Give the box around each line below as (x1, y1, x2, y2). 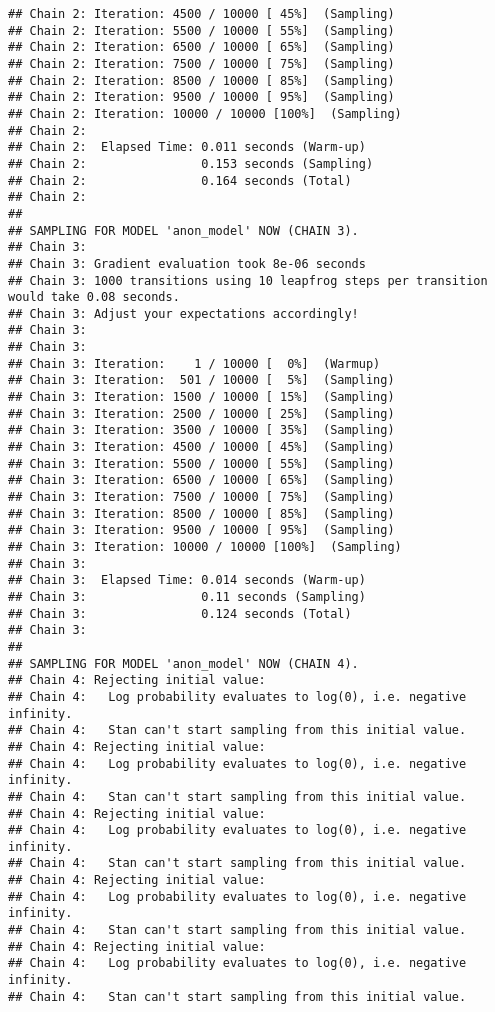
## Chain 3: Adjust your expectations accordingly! (8, 306, 359, 321)
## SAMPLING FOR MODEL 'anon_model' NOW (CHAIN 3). (8, 223, 359, 238)
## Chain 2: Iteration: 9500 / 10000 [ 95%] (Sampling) (8, 90, 395, 105)
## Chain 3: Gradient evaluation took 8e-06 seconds (8, 256, 366, 271)
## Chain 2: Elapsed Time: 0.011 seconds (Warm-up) (8, 140, 366, 155)
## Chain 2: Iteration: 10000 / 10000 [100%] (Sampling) (8, 106, 402, 121)
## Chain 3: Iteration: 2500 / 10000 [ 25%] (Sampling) (8, 406, 395, 421)
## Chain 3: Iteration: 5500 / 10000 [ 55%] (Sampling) (8, 456, 395, 471)
